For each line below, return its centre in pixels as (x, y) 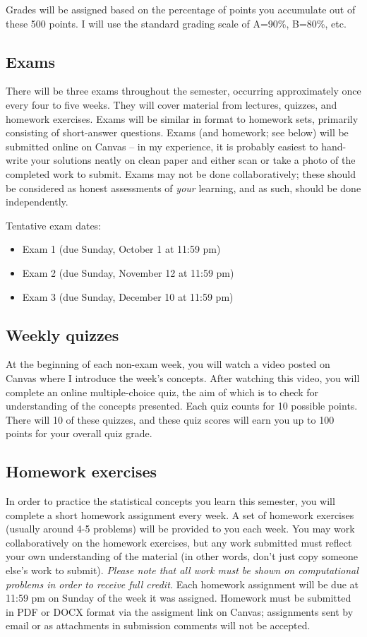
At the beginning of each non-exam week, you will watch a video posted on (168, 364)
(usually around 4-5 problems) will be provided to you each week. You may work (180, 529)
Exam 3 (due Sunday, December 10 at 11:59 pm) (128, 296)
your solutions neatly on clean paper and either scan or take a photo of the (193, 160)
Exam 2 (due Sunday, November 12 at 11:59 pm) (128, 272)
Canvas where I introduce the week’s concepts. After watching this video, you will (183, 377)
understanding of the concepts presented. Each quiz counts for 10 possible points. (182, 406)
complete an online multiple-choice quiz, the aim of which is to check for (162, 392)
